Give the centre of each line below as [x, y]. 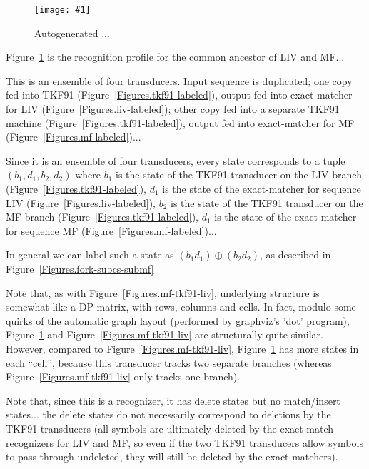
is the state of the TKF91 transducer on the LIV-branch [239, 175]
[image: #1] [62, 10]
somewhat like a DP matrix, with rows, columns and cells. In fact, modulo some [181, 307]
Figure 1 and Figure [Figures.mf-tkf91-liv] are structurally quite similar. [165, 334]
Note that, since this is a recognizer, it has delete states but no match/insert [173, 400]
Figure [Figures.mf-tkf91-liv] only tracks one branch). [123, 377]
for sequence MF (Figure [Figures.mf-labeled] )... [111, 230]
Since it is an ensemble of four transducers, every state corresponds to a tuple [176, 160]
